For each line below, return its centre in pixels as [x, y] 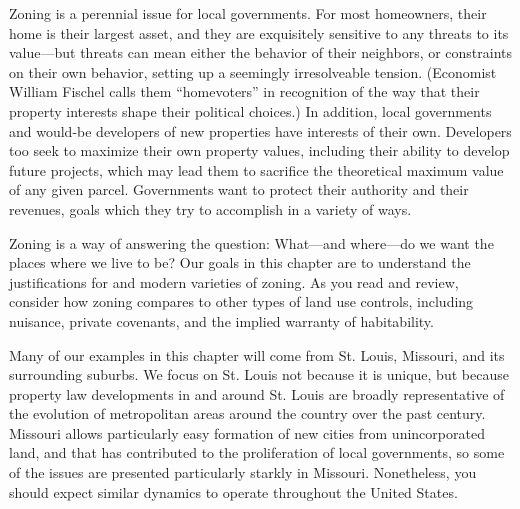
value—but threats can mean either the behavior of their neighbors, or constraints [261, 52]
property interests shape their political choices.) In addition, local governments [250, 110]
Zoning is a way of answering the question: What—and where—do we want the [251, 242]
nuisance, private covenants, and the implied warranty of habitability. [221, 320]
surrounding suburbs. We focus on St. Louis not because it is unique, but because [259, 374]
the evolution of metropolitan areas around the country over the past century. [247, 413]
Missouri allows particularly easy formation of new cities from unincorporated [247, 432]
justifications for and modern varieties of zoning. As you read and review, [234, 281]
